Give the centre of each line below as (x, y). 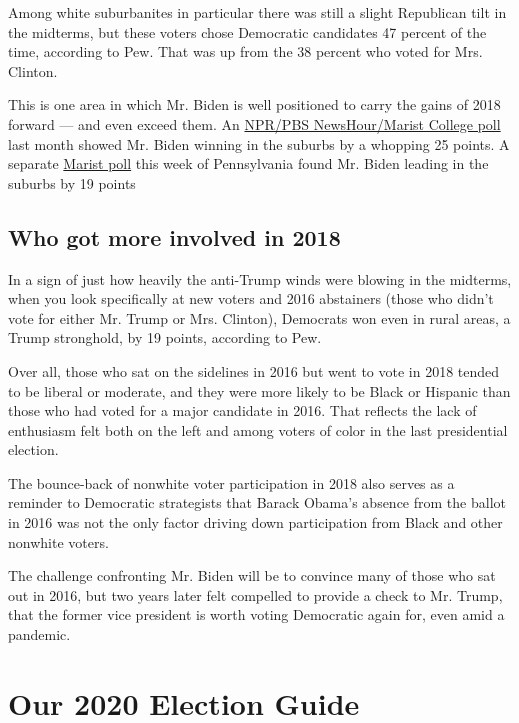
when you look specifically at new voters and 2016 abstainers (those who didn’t (251, 298)
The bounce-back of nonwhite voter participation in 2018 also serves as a (231, 482)
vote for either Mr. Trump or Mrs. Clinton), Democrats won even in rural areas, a (259, 317)
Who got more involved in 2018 (174, 236)
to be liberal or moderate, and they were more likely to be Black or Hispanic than (259, 390)
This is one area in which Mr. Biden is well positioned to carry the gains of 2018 (254, 104)
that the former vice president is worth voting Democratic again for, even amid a (256, 614)
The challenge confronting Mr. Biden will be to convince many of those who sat (252, 575)
